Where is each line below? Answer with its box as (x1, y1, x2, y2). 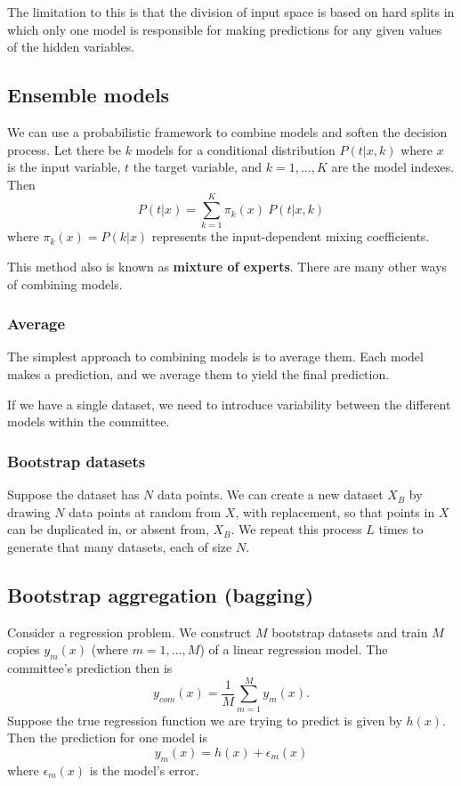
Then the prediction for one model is (7, 728, 207, 747)
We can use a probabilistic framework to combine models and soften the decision (7, 122, 448, 141)
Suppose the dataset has (7, 485, 140, 504)
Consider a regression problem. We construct (7, 622, 252, 641)
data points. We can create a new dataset (157, 485, 384, 504)
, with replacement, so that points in (235, 502, 435, 521)
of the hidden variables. (7, 37, 135, 56)
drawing (7, 502, 51, 521)
